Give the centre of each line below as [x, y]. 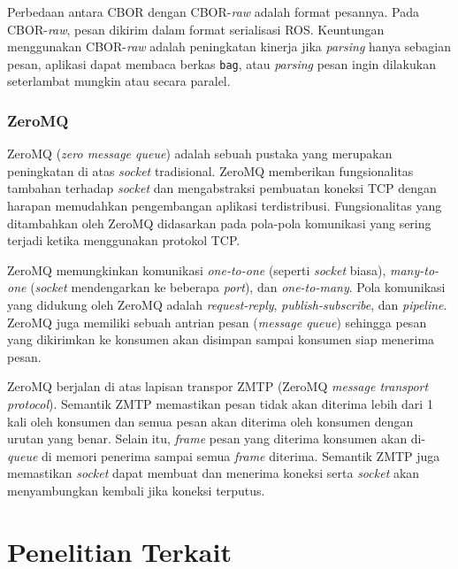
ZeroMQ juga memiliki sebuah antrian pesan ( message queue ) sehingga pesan [217, 322]
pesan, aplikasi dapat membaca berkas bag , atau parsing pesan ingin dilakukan [221, 63]
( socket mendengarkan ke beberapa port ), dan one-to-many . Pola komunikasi [238, 287]
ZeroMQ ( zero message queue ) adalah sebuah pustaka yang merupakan [200, 154]
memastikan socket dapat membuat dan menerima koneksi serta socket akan [214, 473]
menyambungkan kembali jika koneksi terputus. [136, 490]
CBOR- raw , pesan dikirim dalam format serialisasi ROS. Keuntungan [196, 29]
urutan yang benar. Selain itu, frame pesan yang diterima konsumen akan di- [217, 438]
